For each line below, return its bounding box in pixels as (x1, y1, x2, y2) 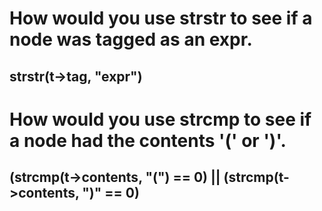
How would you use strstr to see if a (9, 7, 313, 30)
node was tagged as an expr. (9, 28, 253, 51)
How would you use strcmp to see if (9, 108, 312, 131)
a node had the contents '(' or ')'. (9, 129, 287, 152)
